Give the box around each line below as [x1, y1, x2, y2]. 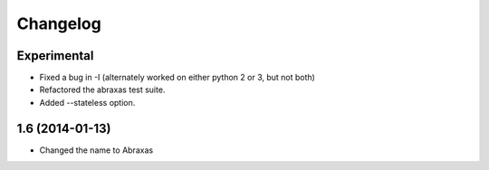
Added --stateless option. [39, 97, 136, 108]
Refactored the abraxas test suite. [39, 84, 166, 95]
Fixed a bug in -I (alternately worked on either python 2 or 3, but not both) [39, 72, 316, 83]
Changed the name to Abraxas [39, 145, 154, 156]
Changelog [16, 14, 101, 33]
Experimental [16, 48, 94, 63]
